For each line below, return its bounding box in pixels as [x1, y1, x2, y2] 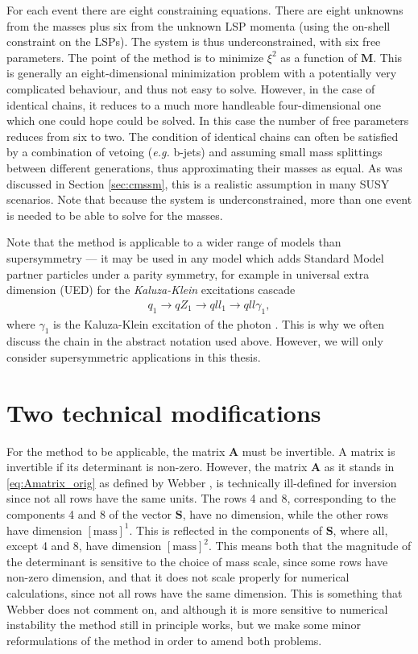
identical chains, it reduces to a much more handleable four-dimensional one [6, 96, 382, 113]
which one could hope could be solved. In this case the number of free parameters [6, 112, 409, 129]
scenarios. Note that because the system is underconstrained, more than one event [6, 191, 412, 208]
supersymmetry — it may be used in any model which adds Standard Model [6, 249, 384, 266]
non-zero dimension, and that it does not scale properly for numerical [6, 569, 350, 586]
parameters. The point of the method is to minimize [6, 48, 264, 65]
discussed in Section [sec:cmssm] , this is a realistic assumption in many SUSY [6, 175, 390, 192]
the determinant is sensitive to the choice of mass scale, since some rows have [6, 553, 388, 569]
